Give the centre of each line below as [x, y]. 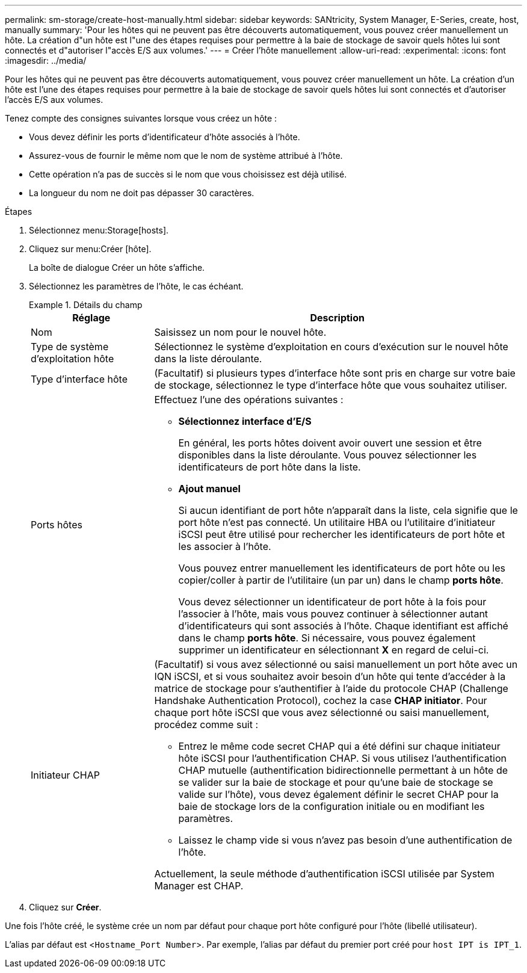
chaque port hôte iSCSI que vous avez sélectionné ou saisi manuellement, [322, 712]
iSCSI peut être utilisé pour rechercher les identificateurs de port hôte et [342, 534]
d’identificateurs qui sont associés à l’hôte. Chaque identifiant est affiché [343, 626]
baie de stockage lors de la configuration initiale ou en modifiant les [331, 806]
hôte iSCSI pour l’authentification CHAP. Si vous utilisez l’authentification [342, 758]
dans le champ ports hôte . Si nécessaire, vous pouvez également [327, 638]
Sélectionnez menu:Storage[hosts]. [99, 230]
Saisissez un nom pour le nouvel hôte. [240, 332]
